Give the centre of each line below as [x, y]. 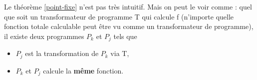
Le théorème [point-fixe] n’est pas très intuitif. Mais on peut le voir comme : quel [128, 6]
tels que [125, 36]
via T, [120, 53]
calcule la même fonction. [83, 70]
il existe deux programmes [44, 36]
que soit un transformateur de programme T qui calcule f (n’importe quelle [119, 16]
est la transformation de [62, 53]
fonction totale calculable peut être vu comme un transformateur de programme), [129, 26]
